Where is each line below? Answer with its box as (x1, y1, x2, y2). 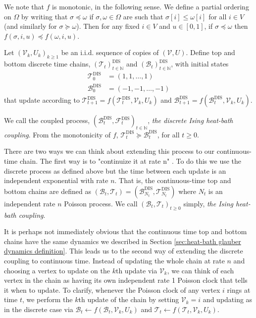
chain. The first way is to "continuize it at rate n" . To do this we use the (19, 156, 242, 166)
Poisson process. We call (64, 198, 138, 208)
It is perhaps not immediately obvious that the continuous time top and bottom (4, 226, 247, 237)
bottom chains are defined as (4, 186, 91, 196)
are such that (123, 11, 163, 21)
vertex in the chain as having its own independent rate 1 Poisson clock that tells (4, 275, 248, 285)
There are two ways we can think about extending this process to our (4, 146, 215, 156)
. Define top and (186, 47, 235, 58)
